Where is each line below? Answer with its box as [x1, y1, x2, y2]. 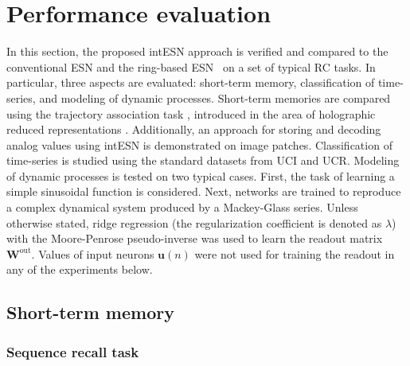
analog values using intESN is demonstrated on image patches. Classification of [6, 136, 392, 153]
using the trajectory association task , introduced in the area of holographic [6, 105, 376, 122]
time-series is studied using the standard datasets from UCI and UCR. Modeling [6, 152, 400, 169]
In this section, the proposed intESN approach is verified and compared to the [6, 43, 389, 60]
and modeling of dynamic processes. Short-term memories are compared [39, 89, 391, 106]
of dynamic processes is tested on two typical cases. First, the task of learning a [6, 167, 395, 184]
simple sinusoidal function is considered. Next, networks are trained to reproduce [6, 183, 401, 200]
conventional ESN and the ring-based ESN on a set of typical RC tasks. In [6, 58, 376, 75]
